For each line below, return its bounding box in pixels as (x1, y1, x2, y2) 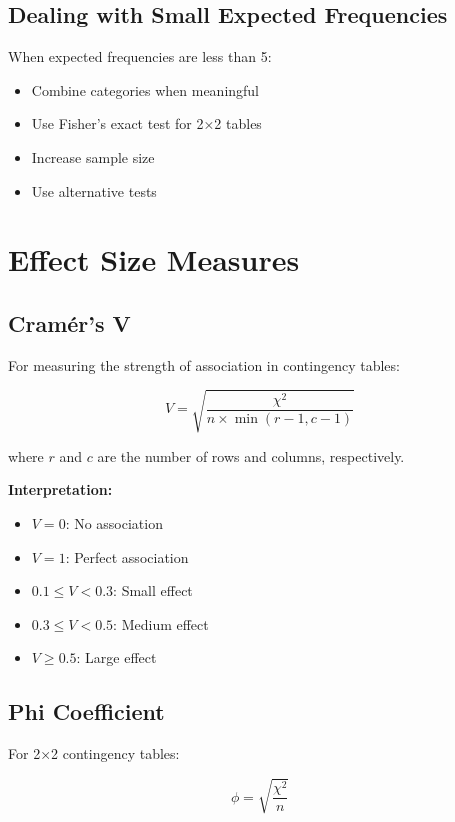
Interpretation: (8, 479, 113, 500)
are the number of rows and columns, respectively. (97, 445, 405, 466)
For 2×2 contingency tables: (8, 743, 180, 764)
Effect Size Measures (8, 239, 300, 280)
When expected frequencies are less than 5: (8, 46, 272, 67)
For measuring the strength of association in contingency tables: (8, 354, 400, 375)
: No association (65, 513, 163, 534)
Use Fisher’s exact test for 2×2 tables (31, 113, 262, 134)
